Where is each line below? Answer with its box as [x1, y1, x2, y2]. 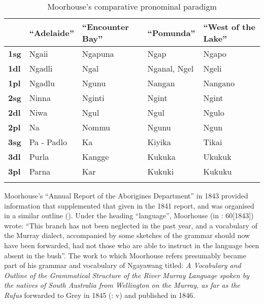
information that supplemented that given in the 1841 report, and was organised [4, 200, 254, 211]
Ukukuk [203, 151, 232, 162]
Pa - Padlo [29, 136, 67, 148]
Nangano [203, 77, 235, 89]
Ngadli [29, 62, 53, 74]
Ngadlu [29, 77, 55, 89]
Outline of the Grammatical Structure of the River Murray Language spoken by [4, 269, 249, 280]
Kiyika [147, 136, 171, 148]
